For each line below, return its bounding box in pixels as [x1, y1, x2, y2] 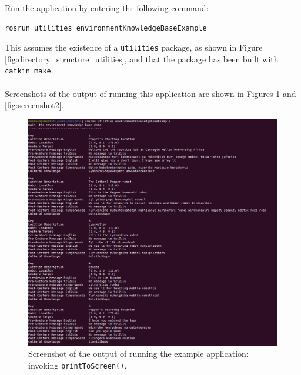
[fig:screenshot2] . [5, 99, 64, 111]
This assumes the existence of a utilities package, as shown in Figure [5, 41, 263, 53]
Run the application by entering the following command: [5, 2, 209, 14]
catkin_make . [5, 64, 53, 76]
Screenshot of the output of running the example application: [28, 347, 249, 360]
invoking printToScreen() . [28, 359, 127, 371]
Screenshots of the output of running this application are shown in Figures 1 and [5, 87, 296, 99]
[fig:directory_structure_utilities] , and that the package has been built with [5, 52, 279, 65]
